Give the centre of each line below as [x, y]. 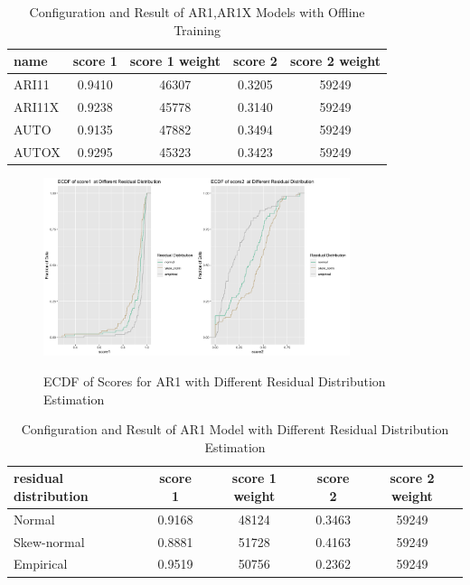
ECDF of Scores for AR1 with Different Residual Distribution [215, 381]
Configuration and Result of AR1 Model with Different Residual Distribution [235, 429]
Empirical [41, 564]
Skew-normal [49, 541]
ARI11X [37, 106]
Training [197, 29]
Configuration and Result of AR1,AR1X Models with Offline [197, 12]
